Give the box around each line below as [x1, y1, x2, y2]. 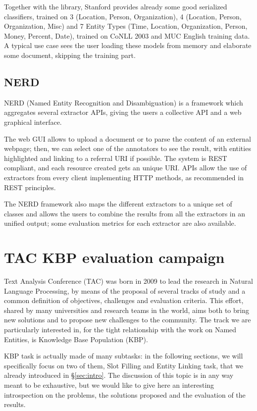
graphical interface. [4, 116, 62, 127]
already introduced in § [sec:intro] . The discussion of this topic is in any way [4, 370, 234, 380]
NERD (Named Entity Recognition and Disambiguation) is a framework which [4, 97, 243, 107]
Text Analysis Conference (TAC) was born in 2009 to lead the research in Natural [4, 276, 253, 286]
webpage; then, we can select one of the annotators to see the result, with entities [4, 143, 251, 154]
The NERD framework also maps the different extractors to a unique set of [4, 199, 232, 209]
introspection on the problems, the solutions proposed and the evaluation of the [4, 389, 246, 400]
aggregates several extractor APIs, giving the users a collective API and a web [4, 107, 242, 117]
